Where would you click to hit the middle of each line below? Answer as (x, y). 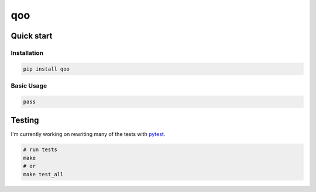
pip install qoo (47, 69)
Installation (27, 53)
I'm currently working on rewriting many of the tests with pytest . (88, 134)
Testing (25, 121)
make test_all (43, 174)
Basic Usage (29, 86)
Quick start (32, 36)
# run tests (40, 150)
